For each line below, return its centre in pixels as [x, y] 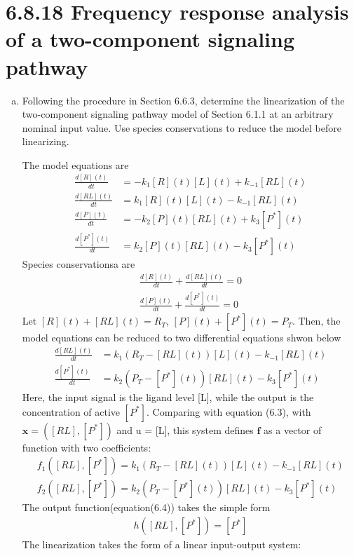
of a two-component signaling [150, 39]
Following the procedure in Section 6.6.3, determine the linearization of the [183, 100]
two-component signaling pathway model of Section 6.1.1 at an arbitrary [178, 114]
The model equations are [75, 164]
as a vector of [293, 429]
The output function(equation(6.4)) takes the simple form [146, 507]
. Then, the [316, 321]
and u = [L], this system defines [185, 429]
